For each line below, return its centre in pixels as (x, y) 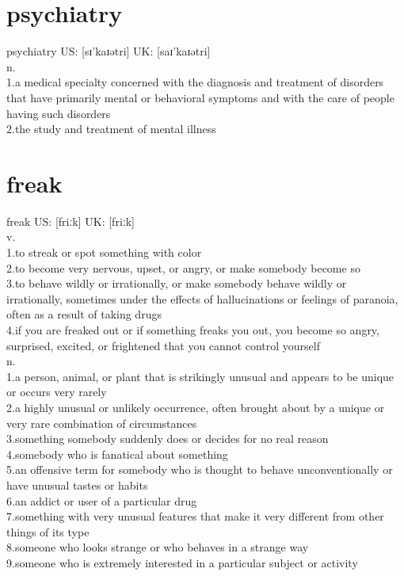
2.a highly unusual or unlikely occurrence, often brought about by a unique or (196, 407)
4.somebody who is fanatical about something (117, 454)
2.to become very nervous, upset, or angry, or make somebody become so (183, 267)
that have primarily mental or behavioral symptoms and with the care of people (200, 97)
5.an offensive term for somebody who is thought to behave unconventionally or (200, 469)
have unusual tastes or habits (77, 484)
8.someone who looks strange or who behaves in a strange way (158, 547)
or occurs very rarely (57, 392)
